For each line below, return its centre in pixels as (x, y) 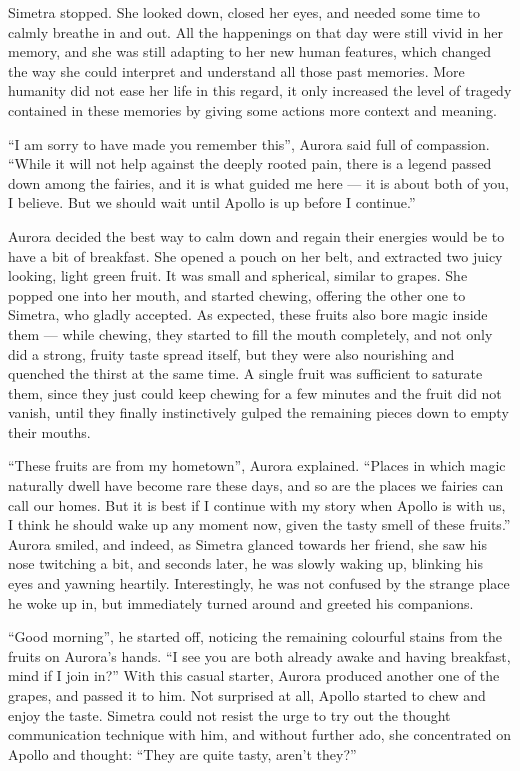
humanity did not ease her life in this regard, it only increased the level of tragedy (260, 90)
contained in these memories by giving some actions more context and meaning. (252, 109)
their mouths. (49, 431)
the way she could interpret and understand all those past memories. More (236, 70)
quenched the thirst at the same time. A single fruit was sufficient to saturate (245, 373)
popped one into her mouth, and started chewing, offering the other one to (237, 294)
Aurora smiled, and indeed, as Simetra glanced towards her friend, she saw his (248, 543)
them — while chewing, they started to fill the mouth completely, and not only (250, 333)
